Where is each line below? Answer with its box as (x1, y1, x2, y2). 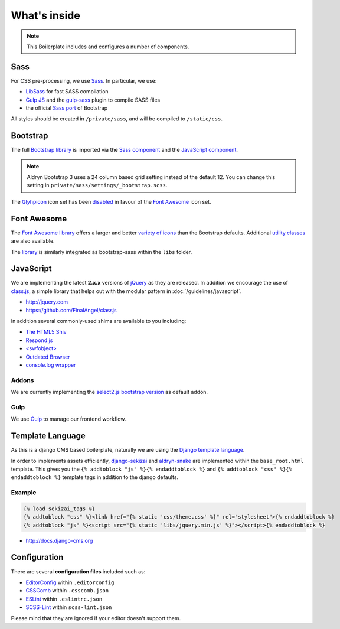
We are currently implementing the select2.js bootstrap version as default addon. (11, 389, 208, 396)
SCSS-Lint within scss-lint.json (25, 604, 112, 611)
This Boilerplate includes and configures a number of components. (27, 43, 189, 50)
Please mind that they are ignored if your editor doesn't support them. (11, 614, 181, 621)
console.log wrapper (25, 361, 76, 369)
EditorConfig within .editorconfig (25, 579, 115, 586)
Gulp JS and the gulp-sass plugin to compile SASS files (25, 96, 161, 103)
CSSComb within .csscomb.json (25, 587, 109, 594)
